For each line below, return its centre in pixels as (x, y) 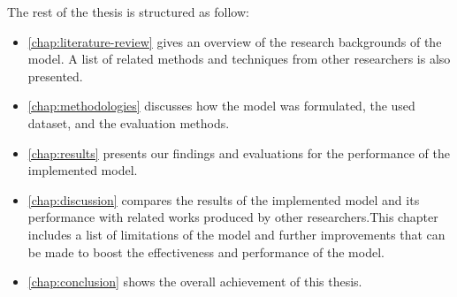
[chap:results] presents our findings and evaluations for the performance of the (239, 152)
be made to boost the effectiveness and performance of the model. (206, 251)
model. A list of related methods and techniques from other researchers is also (239, 59)
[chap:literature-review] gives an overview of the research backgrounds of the (235, 41)
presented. (55, 76)
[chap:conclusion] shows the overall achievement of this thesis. (195, 282)
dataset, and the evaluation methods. (129, 122)
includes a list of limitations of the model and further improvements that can (236, 234)
